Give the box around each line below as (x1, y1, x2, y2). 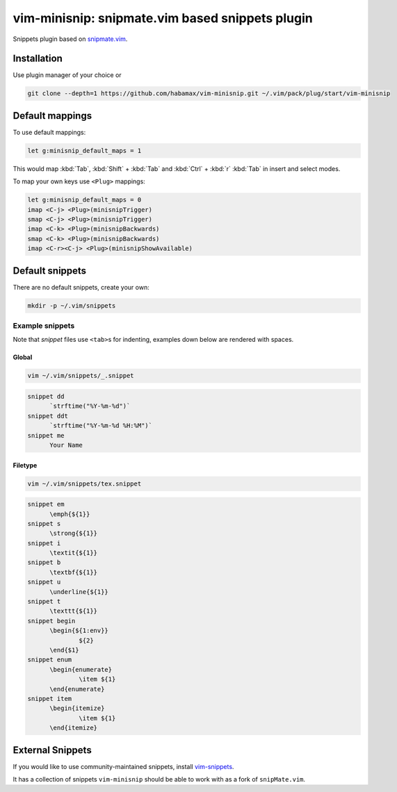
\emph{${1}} (49, 510, 90, 518)
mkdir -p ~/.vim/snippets (27, 302, 116, 309)
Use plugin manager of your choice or (13, 71, 122, 79)
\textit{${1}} (49, 549, 97, 557)
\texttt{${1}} (49, 607, 97, 615)
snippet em (27, 500, 65, 509)
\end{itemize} (49, 724, 97, 732)
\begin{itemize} (49, 704, 105, 712)
